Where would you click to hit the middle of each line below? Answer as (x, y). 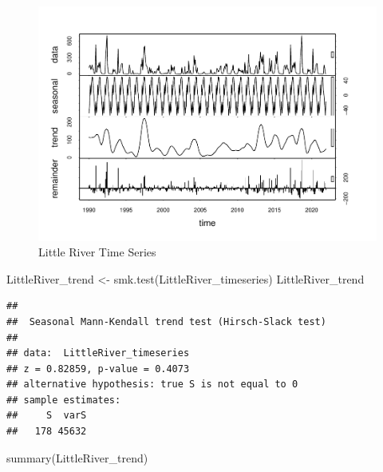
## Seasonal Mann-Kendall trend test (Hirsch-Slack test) (166, 321)
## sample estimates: (64, 400)
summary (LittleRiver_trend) (77, 457)
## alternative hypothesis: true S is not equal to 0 (152, 385)
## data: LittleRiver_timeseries (98, 353)
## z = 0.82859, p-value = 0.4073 (98, 369)
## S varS (47, 416)
